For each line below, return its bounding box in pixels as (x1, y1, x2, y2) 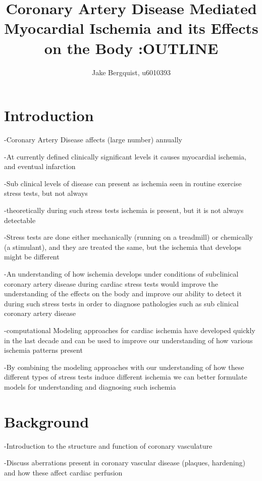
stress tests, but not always (4, 188, 88, 198)
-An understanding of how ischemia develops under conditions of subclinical (4, 268, 239, 279)
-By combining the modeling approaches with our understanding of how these (4, 361, 244, 372)
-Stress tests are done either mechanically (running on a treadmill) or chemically (4, 232, 253, 242)
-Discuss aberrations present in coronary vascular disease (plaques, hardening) (4, 457, 245, 468)
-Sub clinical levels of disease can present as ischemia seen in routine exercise (4, 178, 242, 188)
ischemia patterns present (4, 345, 83, 355)
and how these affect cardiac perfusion (4, 467, 123, 477)
